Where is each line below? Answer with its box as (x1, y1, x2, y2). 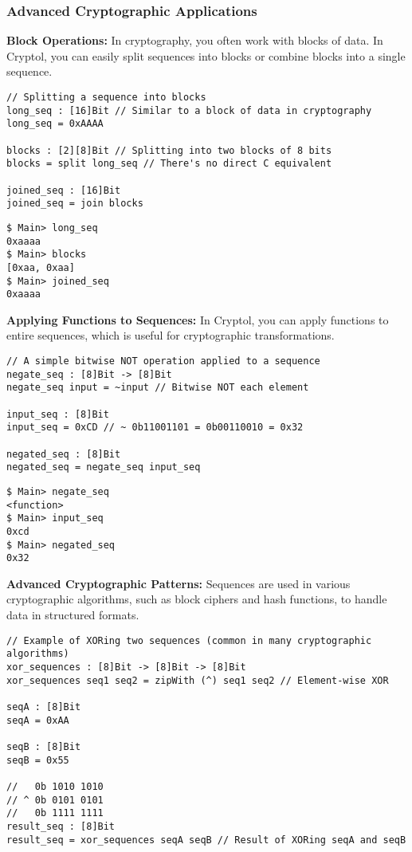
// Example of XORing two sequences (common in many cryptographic (6, 634, 372, 646)
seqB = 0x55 (6, 754, 69, 766)
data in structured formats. (6, 607, 139, 623)
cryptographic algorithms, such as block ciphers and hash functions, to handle (6, 591, 387, 607)
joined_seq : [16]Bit (6, 184, 121, 196)
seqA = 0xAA (6, 714, 69, 726)
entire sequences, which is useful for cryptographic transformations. (6, 327, 335, 344)
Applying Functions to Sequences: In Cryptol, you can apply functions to (6, 311, 389, 328)
